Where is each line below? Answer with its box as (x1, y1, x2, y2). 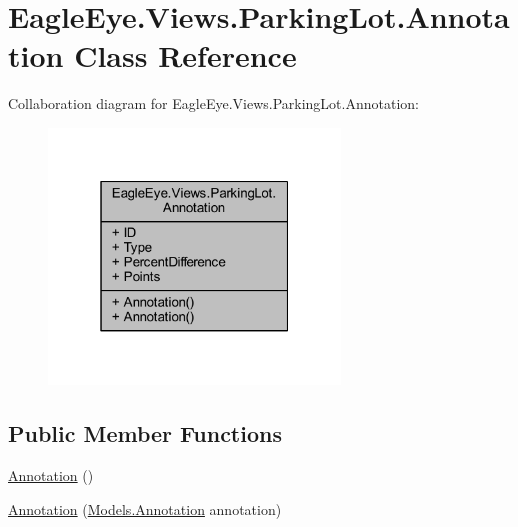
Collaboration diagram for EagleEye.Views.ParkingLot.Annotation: (8, 93, 419, 114)
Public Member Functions (8, 418, 282, 449)
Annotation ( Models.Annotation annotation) (8, 498, 282, 519)
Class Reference (74, 35, 297, 76)
